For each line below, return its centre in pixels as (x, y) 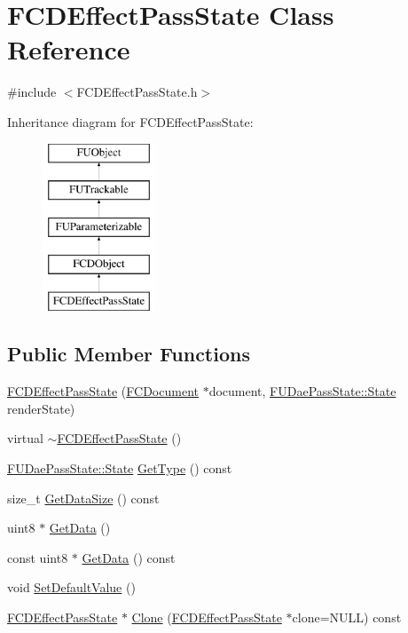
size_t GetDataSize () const (83, 498)
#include (32, 92)
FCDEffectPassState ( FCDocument (103, 391)
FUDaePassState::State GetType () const (120, 468)
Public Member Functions (129, 354)
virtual (25, 438)
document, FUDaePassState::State (302, 391)
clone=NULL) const (347, 617)
